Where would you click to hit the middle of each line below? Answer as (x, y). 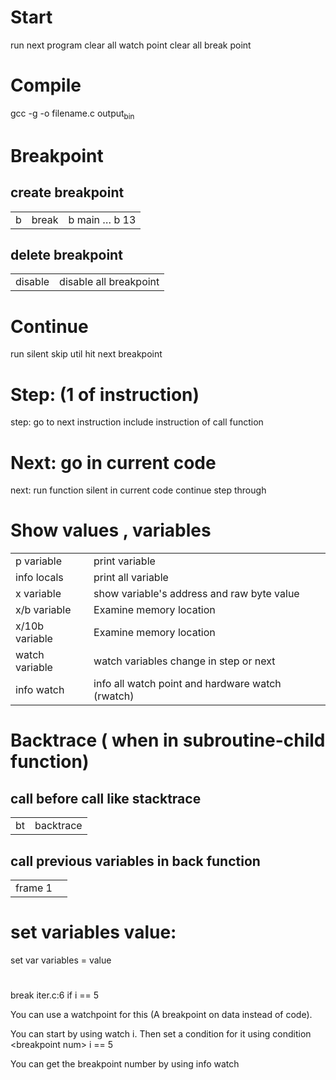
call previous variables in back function (135, 861)
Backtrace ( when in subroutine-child (168, 740)
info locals (39, 578)
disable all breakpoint (109, 282)
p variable (39, 561)
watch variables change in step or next (184, 661)
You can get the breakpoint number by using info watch (125, 1064)
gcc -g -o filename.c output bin (72, 114)
